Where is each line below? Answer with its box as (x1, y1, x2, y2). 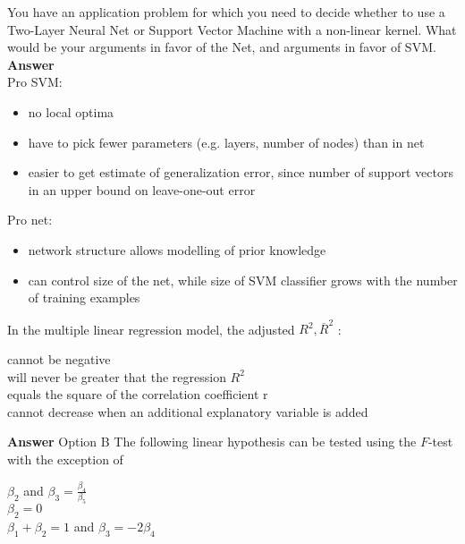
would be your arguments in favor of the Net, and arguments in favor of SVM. (7, 38, 436, 56)
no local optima (28, 102, 114, 121)
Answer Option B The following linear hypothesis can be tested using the (7, 432, 417, 451)
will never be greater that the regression (7, 367, 226, 386)
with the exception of (7, 450, 123, 468)
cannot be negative (7, 350, 111, 369)
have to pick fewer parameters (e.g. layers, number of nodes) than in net (28, 132, 425, 151)
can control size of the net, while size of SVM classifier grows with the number (28, 270, 458, 289)
